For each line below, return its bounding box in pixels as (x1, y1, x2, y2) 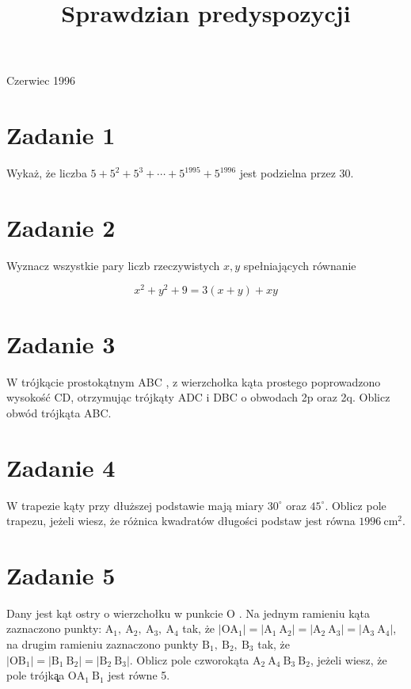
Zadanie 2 (6, 211, 116, 243)
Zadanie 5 (6, 558, 116, 591)
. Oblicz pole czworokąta (129, 651, 249, 668)
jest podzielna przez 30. (239, 165, 354, 181)
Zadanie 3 (6, 327, 116, 360)
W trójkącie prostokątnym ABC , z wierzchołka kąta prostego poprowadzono (6, 373, 381, 390)
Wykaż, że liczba (6, 165, 87, 181)
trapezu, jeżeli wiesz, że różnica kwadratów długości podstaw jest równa (6, 512, 356, 529)
